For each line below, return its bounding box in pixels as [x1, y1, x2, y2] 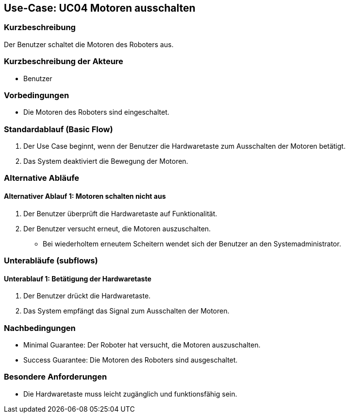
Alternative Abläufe [4, 173, 80, 183]
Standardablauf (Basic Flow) [4, 124, 113, 134]
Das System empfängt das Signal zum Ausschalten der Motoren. [23, 307, 230, 315]
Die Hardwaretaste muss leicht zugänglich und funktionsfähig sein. [23, 389, 237, 398]
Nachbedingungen [4, 323, 76, 333]
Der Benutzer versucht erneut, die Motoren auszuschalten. [23, 224, 211, 233]
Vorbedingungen [4, 90, 69, 100]
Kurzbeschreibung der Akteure [4, 56, 123, 67]
